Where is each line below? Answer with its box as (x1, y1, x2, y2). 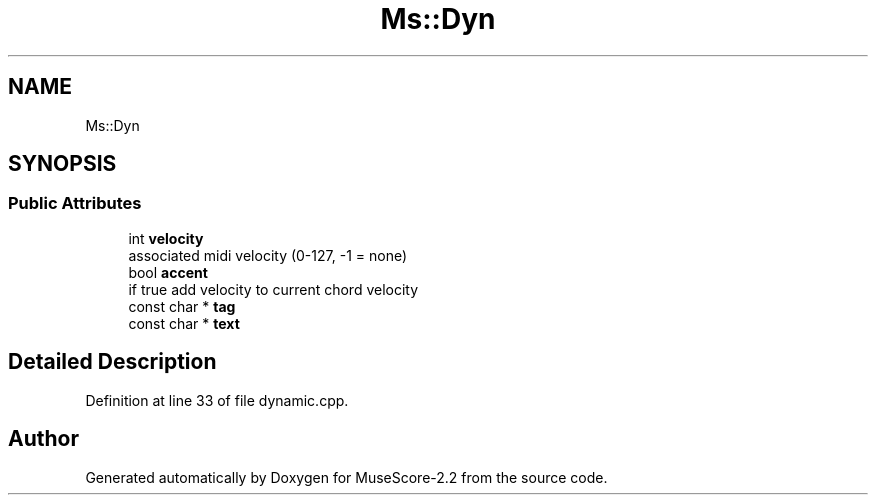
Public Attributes (8, 193, 142, 214)
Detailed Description (8, 349, 217, 375)
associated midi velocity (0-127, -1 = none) (128, 246, 408, 264)
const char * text (128, 314, 240, 332)
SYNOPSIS (8, 151, 117, 177)
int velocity (128, 229, 204, 247)
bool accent (128, 263, 208, 281)
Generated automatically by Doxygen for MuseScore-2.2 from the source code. (85, 468, 608, 486)
